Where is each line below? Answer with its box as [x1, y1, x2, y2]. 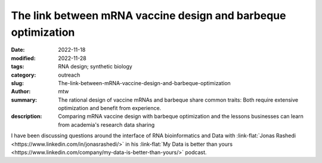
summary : [11, 96, 38, 104]
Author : [11, 88, 31, 95]
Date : [11, 46, 25, 54]
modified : [11, 54, 36, 62]
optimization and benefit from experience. [58, 105, 162, 112]
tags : [11, 63, 24, 70]
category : [11, 71, 36, 79]
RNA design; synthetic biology [58, 63, 132, 70]
